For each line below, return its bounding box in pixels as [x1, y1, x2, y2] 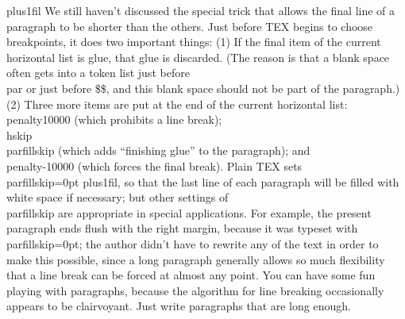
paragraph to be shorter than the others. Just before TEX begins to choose [6, 17, 373, 34]
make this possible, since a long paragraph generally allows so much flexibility [6, 251, 385, 267]
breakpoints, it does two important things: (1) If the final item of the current [6, 33, 381, 50]
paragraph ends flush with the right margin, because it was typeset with [6, 220, 358, 236]
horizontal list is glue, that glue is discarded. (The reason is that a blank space [6, 48, 390, 65]
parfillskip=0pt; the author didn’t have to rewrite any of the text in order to [6, 235, 379, 252]
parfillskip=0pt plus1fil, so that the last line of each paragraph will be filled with [6, 173, 399, 190]
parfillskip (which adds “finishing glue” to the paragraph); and [6, 142, 310, 159]
